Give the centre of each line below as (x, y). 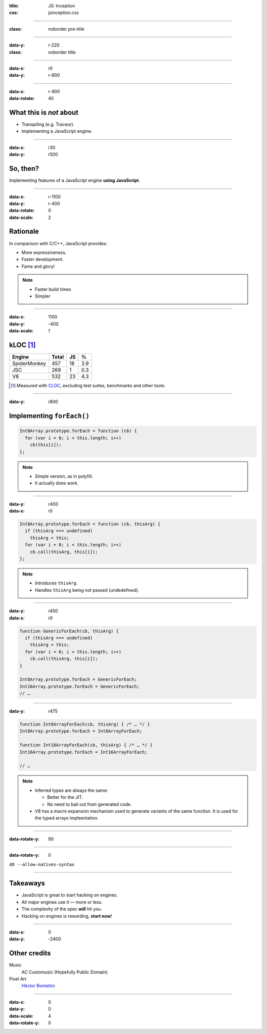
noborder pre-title (66, 29)
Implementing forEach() (49, 416)
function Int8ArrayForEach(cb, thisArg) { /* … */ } (85, 724)
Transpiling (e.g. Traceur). (48, 124)
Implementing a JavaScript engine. (57, 131)
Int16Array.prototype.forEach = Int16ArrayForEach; (84, 752)
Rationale (24, 232)
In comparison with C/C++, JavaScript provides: (58, 243)
